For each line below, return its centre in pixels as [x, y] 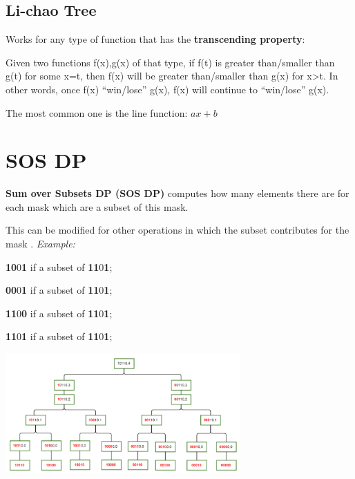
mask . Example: [40, 244]
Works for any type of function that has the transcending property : [155, 39]
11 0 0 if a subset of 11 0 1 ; [59, 313]
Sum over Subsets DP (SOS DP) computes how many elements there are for [177, 193]
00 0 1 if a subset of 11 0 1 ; [59, 290]
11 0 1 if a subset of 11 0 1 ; [59, 336]
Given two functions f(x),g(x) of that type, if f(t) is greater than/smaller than [170, 62]
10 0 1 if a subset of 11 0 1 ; [59, 266]
